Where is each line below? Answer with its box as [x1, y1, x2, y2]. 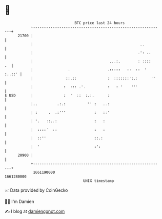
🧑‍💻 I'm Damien [4, 199, 35, 204]
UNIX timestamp [83, 178, 114, 183]
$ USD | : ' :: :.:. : [4, 93, 110, 98]
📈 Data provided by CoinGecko [4, 187, 68, 193]
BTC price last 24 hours [74, 20, 125, 25]
